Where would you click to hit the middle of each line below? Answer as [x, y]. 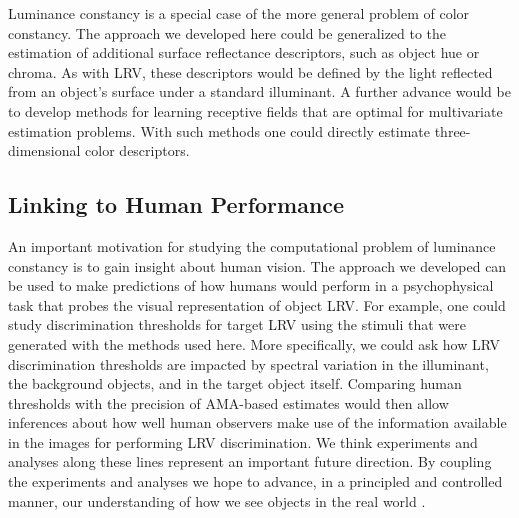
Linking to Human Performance [176, 204]
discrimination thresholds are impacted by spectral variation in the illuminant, [248, 363]
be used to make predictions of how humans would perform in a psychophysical [251, 285]
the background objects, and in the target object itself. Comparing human [235, 383]
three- [452, 130]
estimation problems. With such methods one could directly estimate [219, 130]
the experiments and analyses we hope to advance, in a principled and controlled [255, 481]
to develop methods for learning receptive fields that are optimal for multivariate [255, 110]
